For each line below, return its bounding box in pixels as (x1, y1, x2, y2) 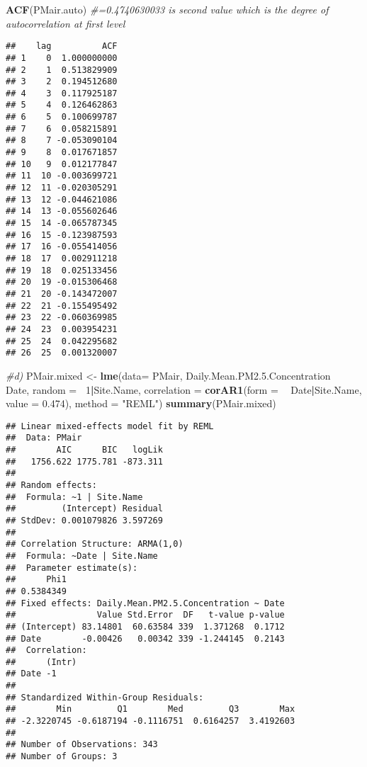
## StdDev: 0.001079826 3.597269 (6, 515, 163, 525)
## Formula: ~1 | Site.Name (6, 492, 143, 502)
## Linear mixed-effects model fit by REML (6, 421, 214, 431)
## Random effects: (6, 479, 97, 490)
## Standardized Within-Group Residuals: (6, 692, 204, 703)
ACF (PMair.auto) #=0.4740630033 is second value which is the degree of (6, 2, 329, 16)
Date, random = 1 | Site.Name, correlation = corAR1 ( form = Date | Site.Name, (6, 382, 362, 397)
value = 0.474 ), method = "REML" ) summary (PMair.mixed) (6, 396, 276, 411)
